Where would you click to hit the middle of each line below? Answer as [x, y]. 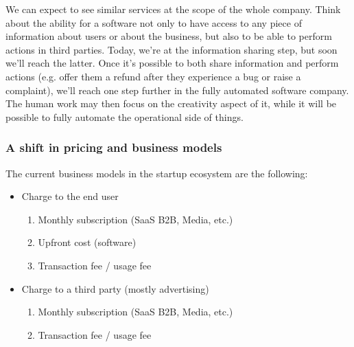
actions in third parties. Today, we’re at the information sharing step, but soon [172, 49]
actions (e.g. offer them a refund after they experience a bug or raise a [153, 76]
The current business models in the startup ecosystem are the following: [157, 173]
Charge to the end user [70, 196]
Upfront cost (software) [87, 242]
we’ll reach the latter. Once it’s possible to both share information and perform [172, 63]
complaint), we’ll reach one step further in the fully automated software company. [177, 90]
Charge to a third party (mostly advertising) [115, 288]
